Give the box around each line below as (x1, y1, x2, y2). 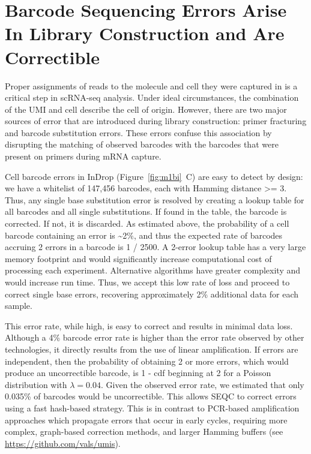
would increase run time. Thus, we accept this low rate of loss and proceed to (5, 276, 290, 288)
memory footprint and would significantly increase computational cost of (5, 252, 272, 264)
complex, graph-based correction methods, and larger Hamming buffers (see (5, 425, 283, 438)
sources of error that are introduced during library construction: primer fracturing (5, 115, 307, 127)
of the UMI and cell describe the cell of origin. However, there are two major (5, 103, 287, 115)
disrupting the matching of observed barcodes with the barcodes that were (5, 138, 279, 151)
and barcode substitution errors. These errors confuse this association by (5, 126, 272, 139)
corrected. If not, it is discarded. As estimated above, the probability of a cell (5, 217, 289, 230)
